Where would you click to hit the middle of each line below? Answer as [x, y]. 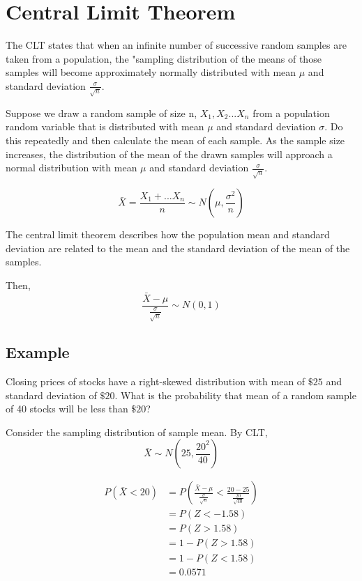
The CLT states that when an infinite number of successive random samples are [176, 45]
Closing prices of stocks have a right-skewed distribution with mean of [156, 381]
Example [38, 352]
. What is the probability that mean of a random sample [235, 395]
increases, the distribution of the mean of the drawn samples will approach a [169, 154]
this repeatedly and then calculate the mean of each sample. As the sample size [175, 140]
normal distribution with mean [71, 168]
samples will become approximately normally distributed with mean [151, 72]
